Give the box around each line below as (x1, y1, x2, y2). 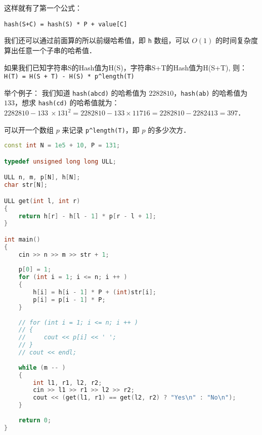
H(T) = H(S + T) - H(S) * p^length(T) (4, 73, 135, 81)
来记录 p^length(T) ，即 (62, 124, 140, 135)
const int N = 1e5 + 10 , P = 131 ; (4, 142, 120, 149)
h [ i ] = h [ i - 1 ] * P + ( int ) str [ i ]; (33, 289, 156, 296)
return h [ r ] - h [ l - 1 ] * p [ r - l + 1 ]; (18, 212, 156, 220)
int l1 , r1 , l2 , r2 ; (33, 379, 102, 386)
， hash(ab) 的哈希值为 (173, 87, 248, 98)
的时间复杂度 (215, 35, 258, 46)
